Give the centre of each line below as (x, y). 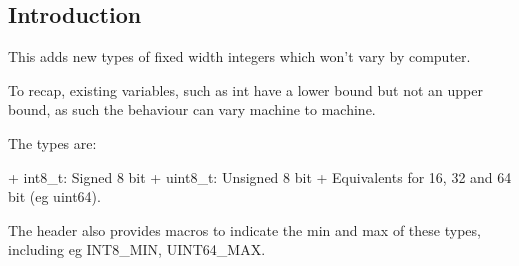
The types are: (52, 142)
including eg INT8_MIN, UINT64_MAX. (137, 249)
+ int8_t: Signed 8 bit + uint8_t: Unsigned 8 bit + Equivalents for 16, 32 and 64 (260, 176)
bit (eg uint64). (54, 196)
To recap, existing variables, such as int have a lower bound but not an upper (245, 89)
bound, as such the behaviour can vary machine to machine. (192, 109)
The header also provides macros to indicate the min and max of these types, (244, 229)
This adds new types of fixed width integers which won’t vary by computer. (239, 56)
